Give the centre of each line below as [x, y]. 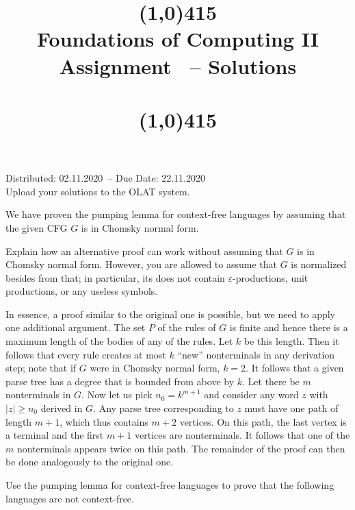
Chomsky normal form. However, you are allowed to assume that [142, 264]
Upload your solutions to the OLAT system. [98, 191]
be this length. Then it [291, 341]
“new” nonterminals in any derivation [256, 354]
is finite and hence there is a [289, 327]
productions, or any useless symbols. [82, 291]
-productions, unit [271, 277]
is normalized [319, 264]
